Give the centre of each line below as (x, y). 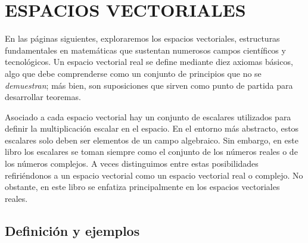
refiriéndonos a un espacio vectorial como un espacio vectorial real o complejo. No (154, 175)
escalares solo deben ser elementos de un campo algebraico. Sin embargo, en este (152, 140)
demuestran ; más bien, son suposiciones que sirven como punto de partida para (149, 85)
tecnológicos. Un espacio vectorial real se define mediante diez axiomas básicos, (149, 62)
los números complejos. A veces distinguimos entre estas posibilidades (132, 163)
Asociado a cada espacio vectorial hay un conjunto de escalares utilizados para (148, 116)
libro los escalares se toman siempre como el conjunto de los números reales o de (151, 152)
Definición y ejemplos (72, 230)
